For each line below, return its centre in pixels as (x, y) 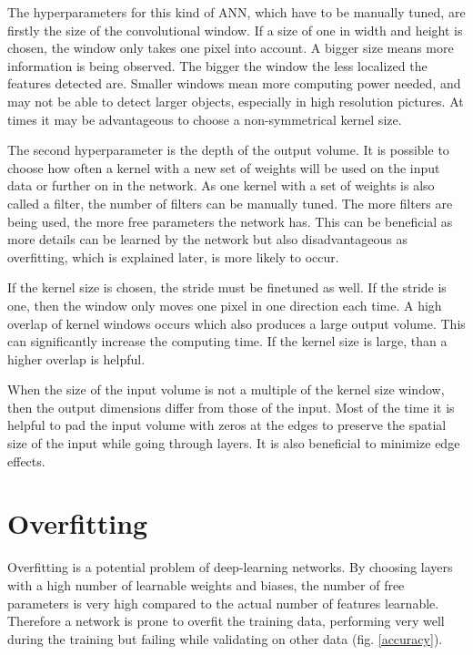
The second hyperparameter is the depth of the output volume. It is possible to (228, 150)
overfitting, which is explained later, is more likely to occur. (173, 256)
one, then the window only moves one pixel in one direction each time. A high (225, 305)
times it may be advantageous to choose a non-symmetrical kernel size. (205, 119)
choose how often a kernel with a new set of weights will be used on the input (224, 167)
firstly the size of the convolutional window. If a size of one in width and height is (235, 30)
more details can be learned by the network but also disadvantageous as (207, 239)
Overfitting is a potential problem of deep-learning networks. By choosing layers (230, 567)
